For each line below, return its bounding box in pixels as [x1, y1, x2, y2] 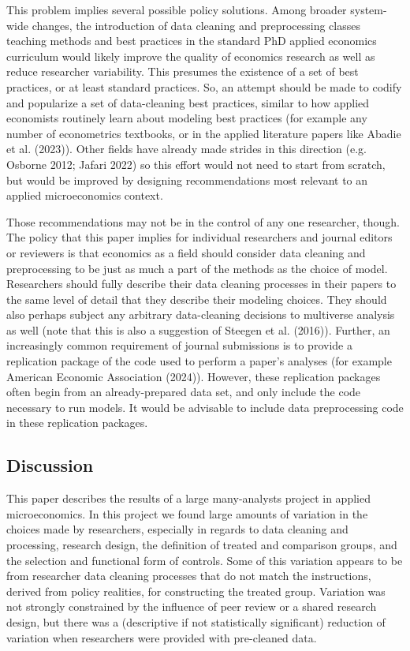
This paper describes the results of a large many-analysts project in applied [6, 490, 371, 507]
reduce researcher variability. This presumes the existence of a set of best [6, 63, 359, 80]
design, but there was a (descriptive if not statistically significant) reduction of [6, 613, 386, 630]
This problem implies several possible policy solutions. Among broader [6, 2, 347, 17]
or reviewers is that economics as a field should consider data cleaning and [6, 244, 366, 260]
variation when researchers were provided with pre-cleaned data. [6, 629, 317, 645]
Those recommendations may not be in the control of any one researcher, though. [6, 213, 400, 230]
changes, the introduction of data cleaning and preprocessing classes [32, 17, 360, 33]
